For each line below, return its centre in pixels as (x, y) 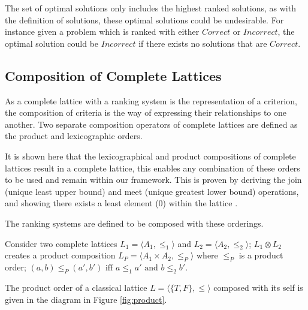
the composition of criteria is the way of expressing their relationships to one (146, 112)
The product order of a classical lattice (76, 287)
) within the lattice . (200, 203)
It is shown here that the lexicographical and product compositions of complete (150, 156)
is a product (261, 255)
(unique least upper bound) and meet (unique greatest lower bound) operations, (152, 191)
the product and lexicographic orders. (74, 136)
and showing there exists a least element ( (82, 203)
